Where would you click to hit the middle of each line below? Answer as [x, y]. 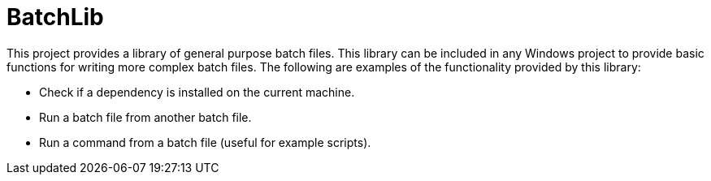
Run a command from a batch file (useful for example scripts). [205, 142]
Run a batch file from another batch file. [145, 117]
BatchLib [55, 17]
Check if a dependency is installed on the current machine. [197, 92]
